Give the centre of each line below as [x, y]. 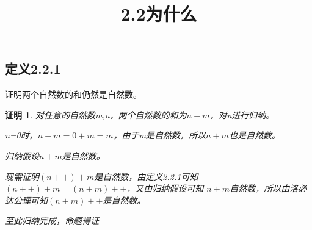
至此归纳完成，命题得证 [52, 221]
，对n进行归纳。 [242, 114]
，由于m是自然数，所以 [160, 135]
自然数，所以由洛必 [268, 188]
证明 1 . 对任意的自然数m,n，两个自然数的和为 [96, 114]
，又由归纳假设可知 [165, 188]
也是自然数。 [254, 135]
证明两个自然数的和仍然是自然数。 [73, 94]
